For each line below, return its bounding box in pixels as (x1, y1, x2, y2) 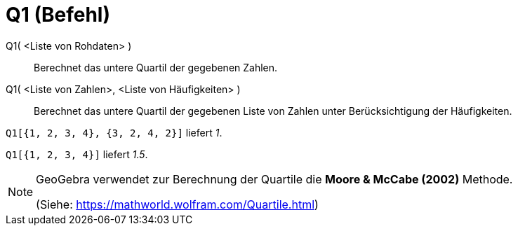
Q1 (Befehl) (6, 3, 111, 27)
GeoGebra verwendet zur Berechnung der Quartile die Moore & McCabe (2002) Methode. (36, 171, 513, 186)
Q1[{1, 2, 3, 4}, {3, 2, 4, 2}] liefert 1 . (6, 126, 223, 139)
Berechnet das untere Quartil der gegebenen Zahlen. (34, 61, 278, 73)
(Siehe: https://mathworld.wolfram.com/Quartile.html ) (36, 197, 319, 211)
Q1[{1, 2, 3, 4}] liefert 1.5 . (6, 148, 148, 160)
